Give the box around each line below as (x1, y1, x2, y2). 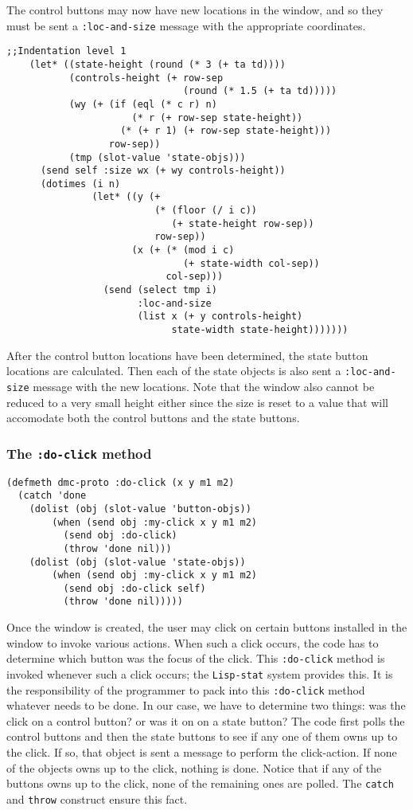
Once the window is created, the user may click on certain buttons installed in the (6, 619, 407, 636)
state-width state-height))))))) (171, 324, 349, 336)
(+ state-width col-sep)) (182, 257, 320, 269)
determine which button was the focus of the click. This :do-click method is (6, 650, 385, 667)
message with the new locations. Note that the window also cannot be (33, 378, 375, 394)
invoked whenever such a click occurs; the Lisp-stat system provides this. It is (6, 665, 393, 682)
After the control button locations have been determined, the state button (6, 346, 368, 363)
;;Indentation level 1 (6, 45, 127, 57)
